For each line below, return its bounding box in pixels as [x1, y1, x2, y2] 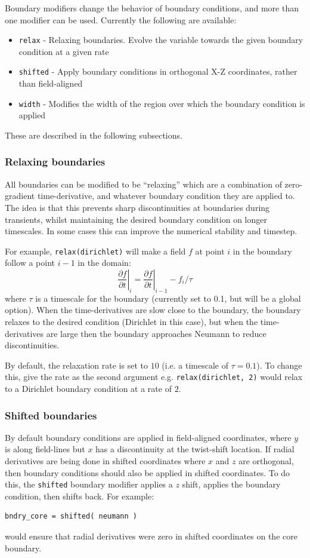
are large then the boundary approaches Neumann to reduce [46, 327, 266, 339]
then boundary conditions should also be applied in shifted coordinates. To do [5, 466, 290, 479]
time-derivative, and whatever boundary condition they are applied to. [37, 189, 295, 202]
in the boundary [232, 244, 292, 257]
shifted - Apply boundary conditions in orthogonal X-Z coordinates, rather [18, 65, 297, 78]
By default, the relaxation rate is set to [5, 358, 148, 371]
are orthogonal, [238, 454, 294, 467]
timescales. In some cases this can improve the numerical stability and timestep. [5, 225, 297, 237]
